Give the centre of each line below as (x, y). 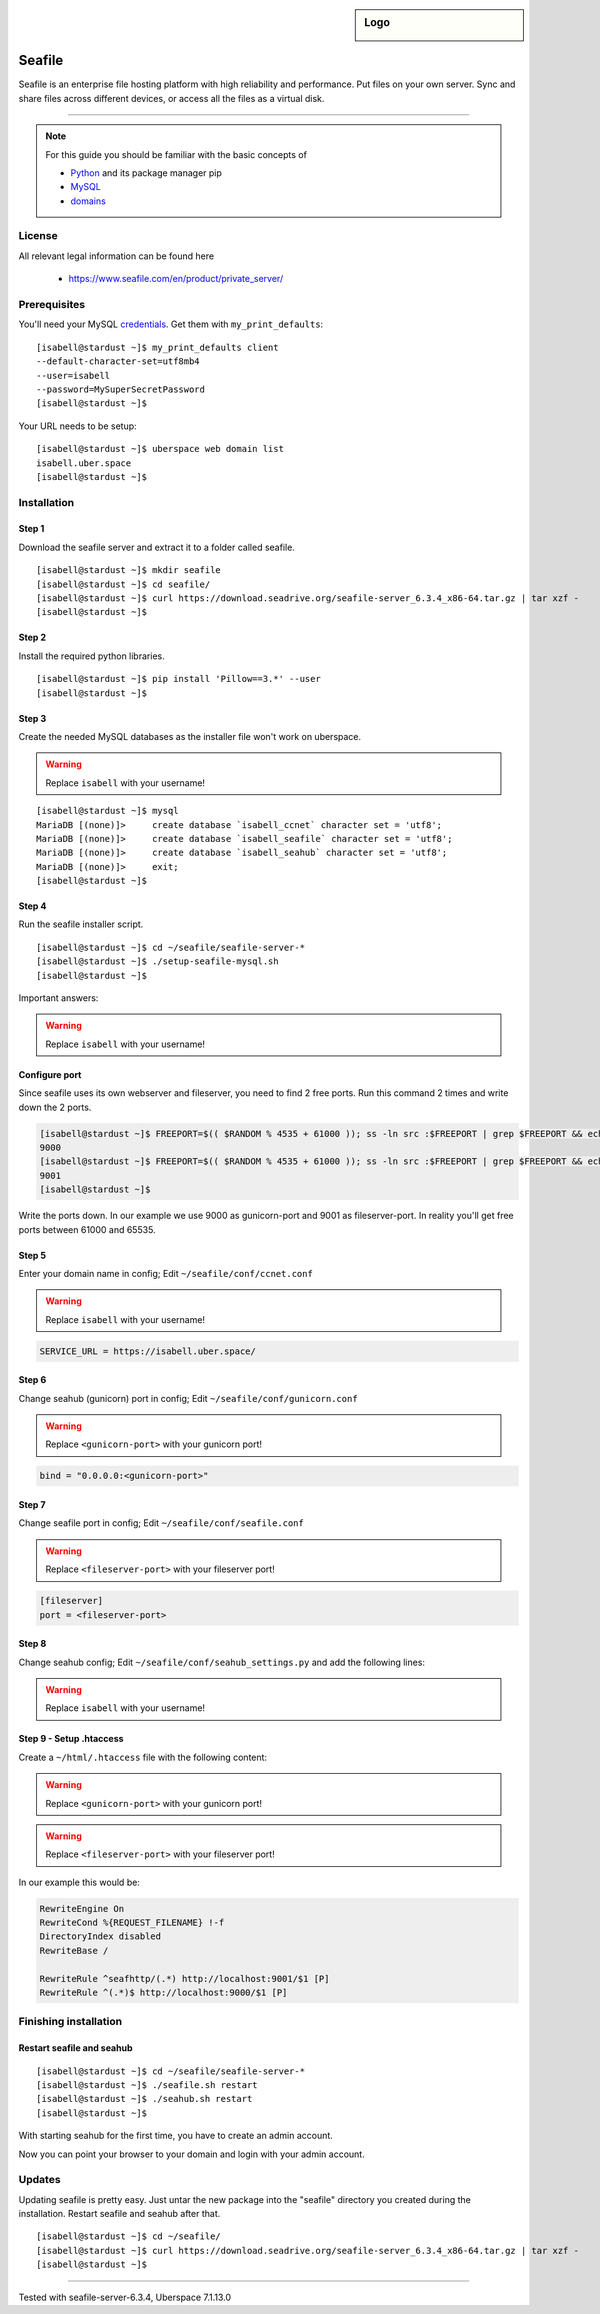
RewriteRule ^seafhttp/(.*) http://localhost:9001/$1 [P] (184, 1978)
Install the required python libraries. (91, 656)
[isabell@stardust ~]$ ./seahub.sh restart (144, 2099)
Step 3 (32, 718)
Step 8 (32, 1644)
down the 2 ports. (55, 1107)
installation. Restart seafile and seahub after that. (119, 2214)
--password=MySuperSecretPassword (120, 389)
